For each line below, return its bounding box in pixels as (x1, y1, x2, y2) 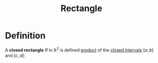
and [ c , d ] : (5, 52, 25, 58)
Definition (5, 30, 46, 41)
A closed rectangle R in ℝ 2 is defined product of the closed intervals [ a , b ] (5, 46, 154, 53)
